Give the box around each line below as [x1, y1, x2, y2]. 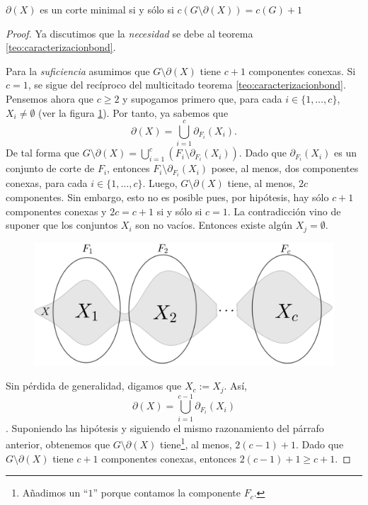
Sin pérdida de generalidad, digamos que [6, 378, 182, 393]
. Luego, [142, 176, 178, 191]
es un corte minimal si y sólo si [40, 2, 174, 16]
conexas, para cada [6, 176, 88, 191]
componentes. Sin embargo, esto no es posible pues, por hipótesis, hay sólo [6, 189, 329, 204]
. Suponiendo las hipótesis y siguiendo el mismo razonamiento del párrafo [6, 420, 324, 435]
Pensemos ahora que [6, 91, 94, 106]
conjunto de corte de [6, 161, 95, 176]
